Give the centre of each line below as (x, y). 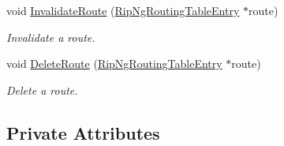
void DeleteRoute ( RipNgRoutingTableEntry (114, 64)
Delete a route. (42, 90)
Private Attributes (83, 132)
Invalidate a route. (51, 37)
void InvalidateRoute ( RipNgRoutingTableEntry (123, 10)
